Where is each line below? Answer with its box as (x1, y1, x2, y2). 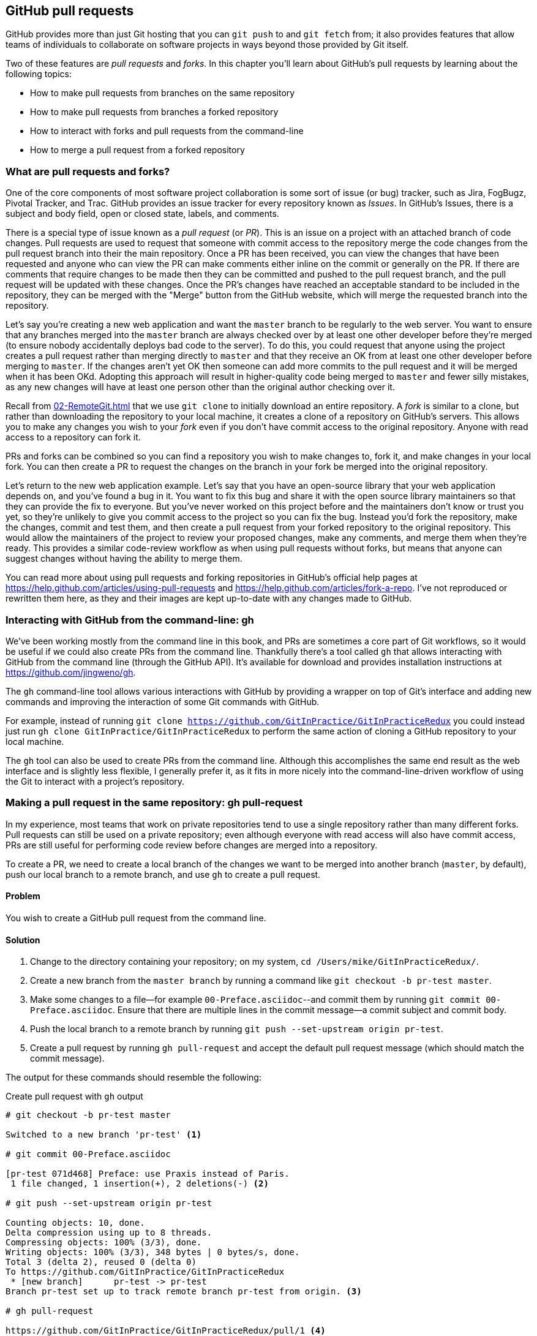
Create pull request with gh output (6, 1091, 143, 1102)
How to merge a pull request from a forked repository (30, 145, 245, 156)
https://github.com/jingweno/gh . (6, 666, 136, 677)
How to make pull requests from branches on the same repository (30, 88, 295, 99)
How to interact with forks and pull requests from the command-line (30, 126, 304, 137)
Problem (6, 891, 40, 902)
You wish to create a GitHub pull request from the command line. (6, 912, 266, 923)
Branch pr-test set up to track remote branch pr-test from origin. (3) (6, 1286, 362, 1297)
